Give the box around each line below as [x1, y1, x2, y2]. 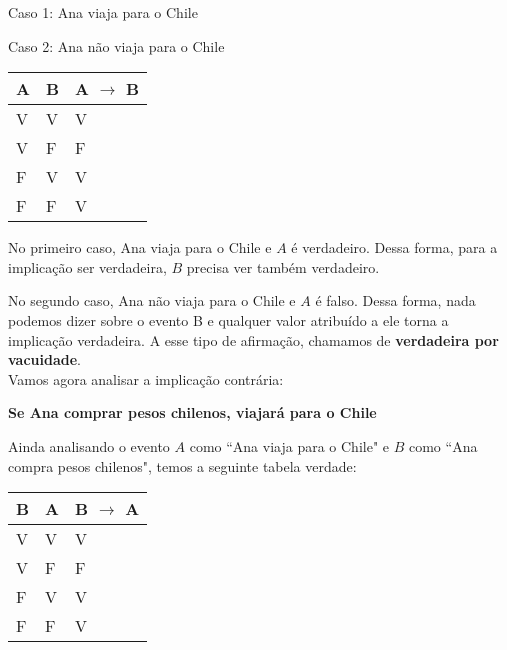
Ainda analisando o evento [8, 435, 170, 456]
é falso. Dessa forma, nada [315, 290, 476, 311]
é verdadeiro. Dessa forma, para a [291, 237, 498, 258]
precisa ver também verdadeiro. [186, 256, 380, 277]
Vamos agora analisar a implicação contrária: [8, 368, 284, 389]
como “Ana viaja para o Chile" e [189, 435, 390, 456]
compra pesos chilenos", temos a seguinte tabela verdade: [8, 455, 357, 476]
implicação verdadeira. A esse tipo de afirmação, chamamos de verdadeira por [8, 329, 499, 350]
